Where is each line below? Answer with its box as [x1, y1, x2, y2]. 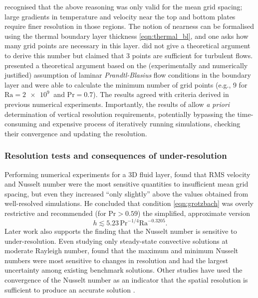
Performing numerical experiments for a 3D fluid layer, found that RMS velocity [4, 169, 251, 179]
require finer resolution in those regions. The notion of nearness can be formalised [4, 21, 255, 31]
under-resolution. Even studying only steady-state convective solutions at [4, 235, 228, 246]
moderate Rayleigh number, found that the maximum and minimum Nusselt [4, 245, 239, 256]
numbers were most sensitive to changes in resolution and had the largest [4, 255, 229, 265]
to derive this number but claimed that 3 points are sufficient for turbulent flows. [4, 50, 253, 60]
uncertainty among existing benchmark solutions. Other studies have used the [4, 265, 243, 275]
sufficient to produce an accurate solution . [4, 284, 135, 295]
